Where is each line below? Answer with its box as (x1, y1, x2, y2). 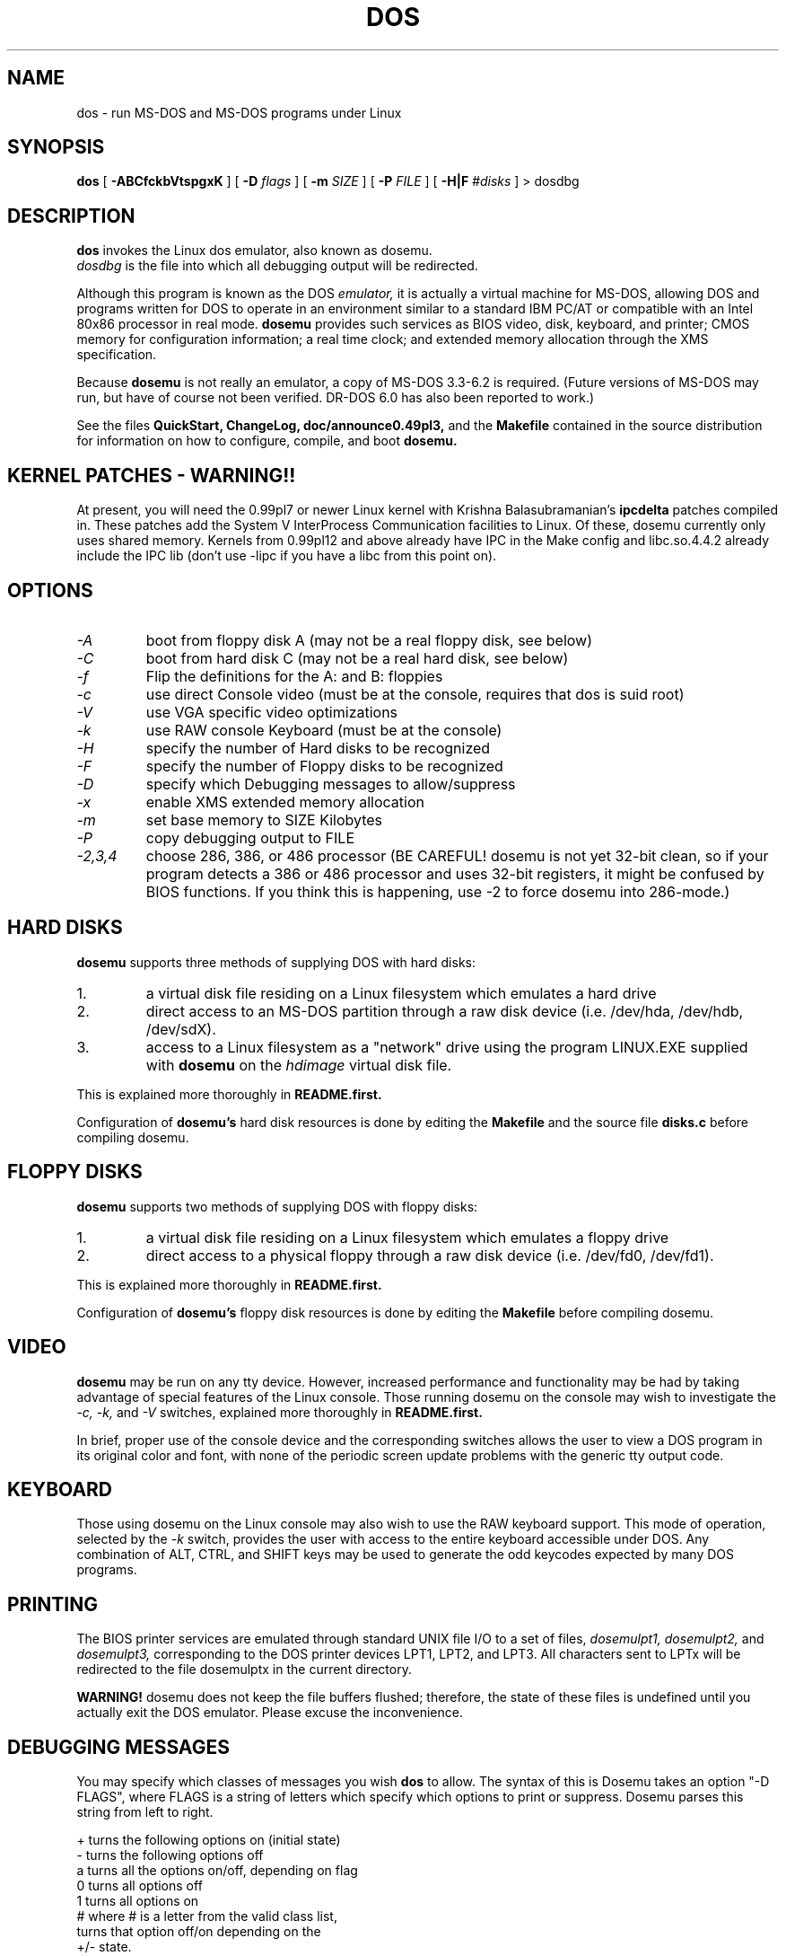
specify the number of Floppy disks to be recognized (145, 756, 503, 775)
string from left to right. (76, 1804, 214, 1820)
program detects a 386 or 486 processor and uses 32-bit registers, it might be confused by (145, 864, 764, 883)
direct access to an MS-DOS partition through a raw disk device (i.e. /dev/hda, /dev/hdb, (145, 1001, 744, 1020)
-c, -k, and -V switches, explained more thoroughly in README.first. (76, 1404, 483, 1420)
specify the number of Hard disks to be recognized (145, 738, 491, 757)
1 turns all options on (76, 1893, 199, 1909)
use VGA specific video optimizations (145, 702, 398, 721)
